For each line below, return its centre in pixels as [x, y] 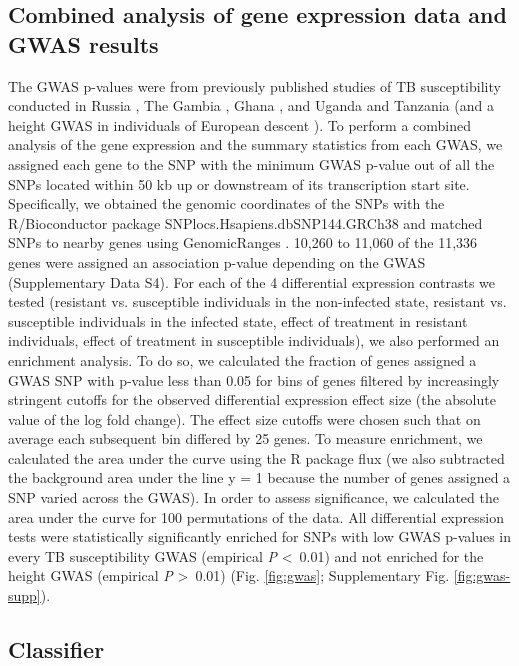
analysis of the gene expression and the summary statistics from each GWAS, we [255, 144]
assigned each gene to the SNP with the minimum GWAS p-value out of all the [251, 163]
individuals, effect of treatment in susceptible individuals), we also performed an [254, 340]
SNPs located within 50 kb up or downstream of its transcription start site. [239, 183]
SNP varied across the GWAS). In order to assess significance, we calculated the [253, 497]
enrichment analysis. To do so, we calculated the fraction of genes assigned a [242, 359]
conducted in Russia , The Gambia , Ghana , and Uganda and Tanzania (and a [251, 105]
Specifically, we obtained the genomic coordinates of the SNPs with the [226, 203]
